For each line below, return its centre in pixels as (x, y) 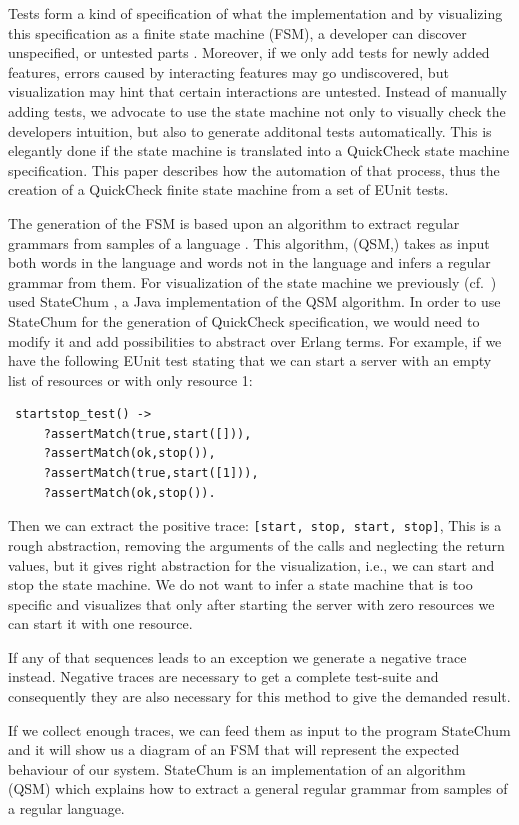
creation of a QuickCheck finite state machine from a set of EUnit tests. (228, 189)
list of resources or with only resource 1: (130, 379)
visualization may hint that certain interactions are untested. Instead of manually (257, 91)
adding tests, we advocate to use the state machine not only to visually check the (257, 110)
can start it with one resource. (100, 623)
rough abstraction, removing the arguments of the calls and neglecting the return (256, 544)
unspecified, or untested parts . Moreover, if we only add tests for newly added (249, 52)
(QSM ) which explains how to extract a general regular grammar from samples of (258, 788)
